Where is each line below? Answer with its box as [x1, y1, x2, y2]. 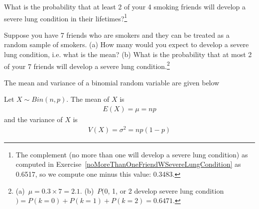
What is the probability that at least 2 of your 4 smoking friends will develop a [4, 1, 246, 11]
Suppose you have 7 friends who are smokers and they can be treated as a [4, 29, 230, 40]
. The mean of [66, 94, 110, 104]
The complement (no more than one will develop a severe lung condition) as [15, 149, 248, 159]
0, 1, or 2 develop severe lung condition [104, 185, 224, 196]
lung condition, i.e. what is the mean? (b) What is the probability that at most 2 [4, 49, 252, 60]
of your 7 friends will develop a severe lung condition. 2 [4, 59, 170, 71]
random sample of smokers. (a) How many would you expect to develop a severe [4, 39, 249, 50]
